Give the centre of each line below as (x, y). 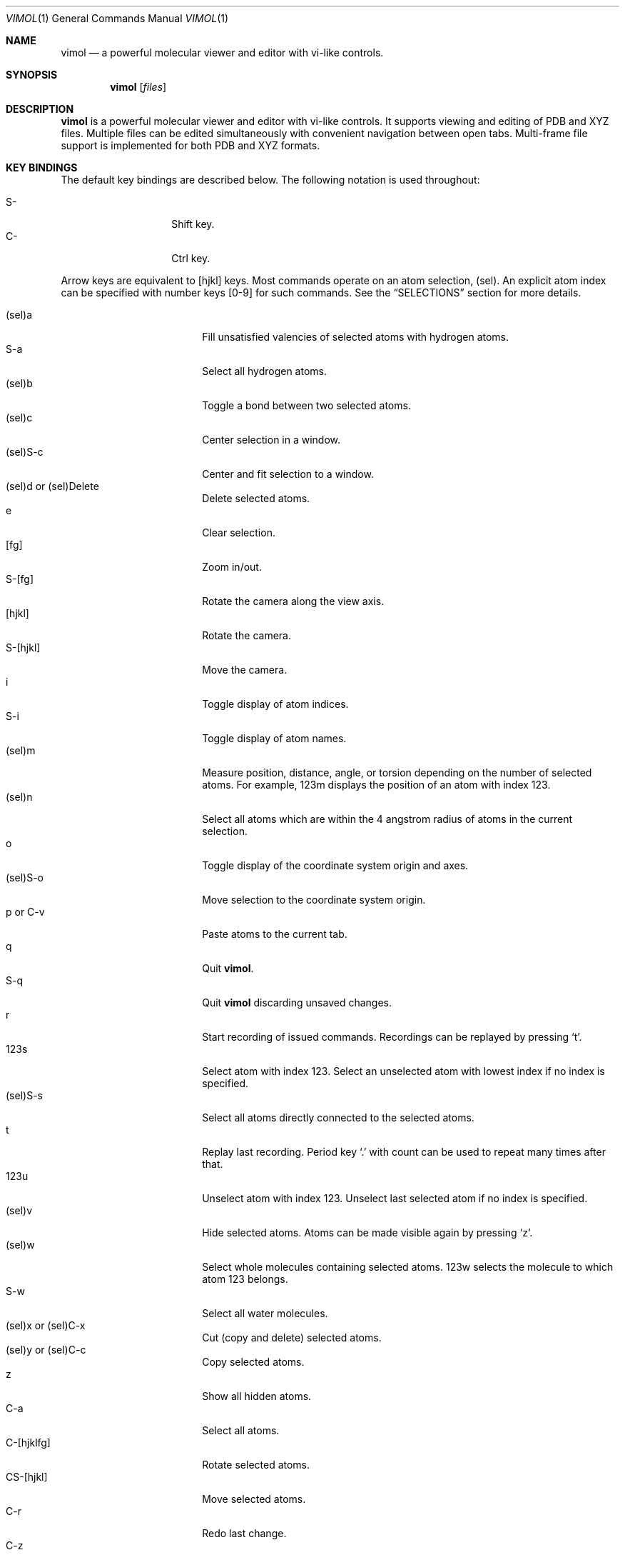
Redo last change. (244, 1533)
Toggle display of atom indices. (275, 704)
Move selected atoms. (254, 1499)
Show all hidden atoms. (257, 1396)
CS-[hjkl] (27, 1477)
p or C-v (25, 912)
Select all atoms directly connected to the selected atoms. (338, 1117)
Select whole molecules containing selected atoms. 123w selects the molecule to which (408, 1267)
